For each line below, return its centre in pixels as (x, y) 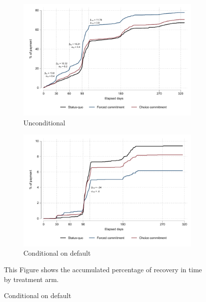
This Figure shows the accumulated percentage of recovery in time (103, 270)
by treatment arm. (31, 279)
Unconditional (44, 122)
